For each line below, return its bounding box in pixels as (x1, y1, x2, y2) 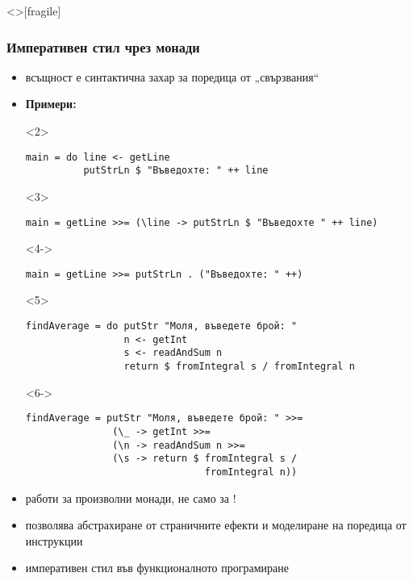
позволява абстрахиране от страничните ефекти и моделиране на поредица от (25, 516, 407, 533)
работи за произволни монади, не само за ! (25, 489, 236, 506)
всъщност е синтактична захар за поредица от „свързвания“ (25, 68, 319, 85)
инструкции (25, 532, 83, 549)
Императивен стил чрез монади (6, 36, 200, 56)
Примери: (25, 95, 77, 112)
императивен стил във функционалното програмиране (25, 559, 289, 576)
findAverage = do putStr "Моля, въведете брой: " (25, 320, 298, 332)
